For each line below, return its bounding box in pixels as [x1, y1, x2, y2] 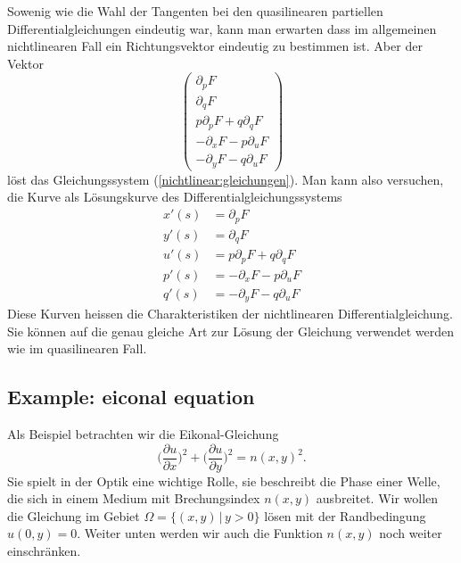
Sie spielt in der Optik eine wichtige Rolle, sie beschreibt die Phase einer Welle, [7, 471, 440, 490]
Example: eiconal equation [7, 383, 255, 410]
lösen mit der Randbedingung [264, 506, 426, 525]
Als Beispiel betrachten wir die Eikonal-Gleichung [7, 425, 279, 443]
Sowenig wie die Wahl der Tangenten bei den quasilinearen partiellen [7, 2, 383, 20]
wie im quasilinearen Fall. [7, 339, 147, 358]
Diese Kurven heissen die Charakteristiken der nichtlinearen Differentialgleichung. [7, 304, 453, 323]
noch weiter [379, 524, 442, 542]
